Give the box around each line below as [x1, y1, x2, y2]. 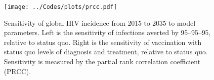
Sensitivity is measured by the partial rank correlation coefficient [4, 56, 201, 67]
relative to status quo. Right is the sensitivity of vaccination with [4, 37, 202, 47]
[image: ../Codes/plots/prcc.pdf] [4, 3, 118, 10]
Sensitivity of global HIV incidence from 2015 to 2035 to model [4, 17, 196, 28]
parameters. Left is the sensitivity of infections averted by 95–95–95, [4, 27, 211, 38]
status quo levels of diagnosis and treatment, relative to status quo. [4, 46, 208, 57]
